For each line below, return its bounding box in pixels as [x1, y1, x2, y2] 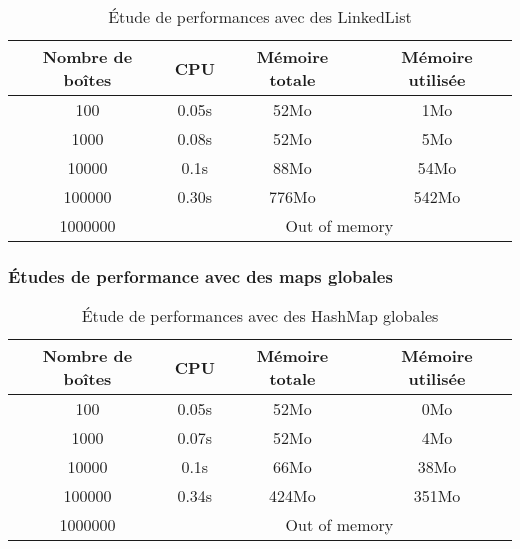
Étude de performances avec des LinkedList [108, 5, 412, 28]
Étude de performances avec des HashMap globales [81, 304, 439, 328]
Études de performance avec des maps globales [8, 263, 393, 288]
